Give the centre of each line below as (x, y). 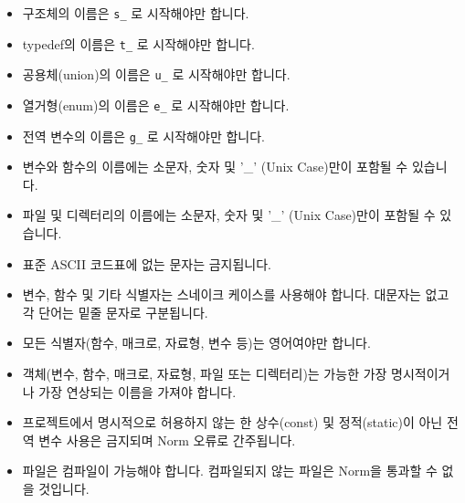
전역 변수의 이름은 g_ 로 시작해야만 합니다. (143, 136)
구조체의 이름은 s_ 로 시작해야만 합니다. (136, 13)
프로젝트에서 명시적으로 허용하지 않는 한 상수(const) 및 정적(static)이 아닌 (232, 422)
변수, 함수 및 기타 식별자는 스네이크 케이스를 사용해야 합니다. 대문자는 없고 (236, 294)
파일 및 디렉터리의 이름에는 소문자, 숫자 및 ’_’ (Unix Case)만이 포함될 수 (229, 215)
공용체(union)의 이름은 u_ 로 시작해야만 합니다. (156, 74)
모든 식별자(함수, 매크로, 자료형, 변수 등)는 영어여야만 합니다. (196, 343)
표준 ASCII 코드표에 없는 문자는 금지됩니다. (147, 263)
